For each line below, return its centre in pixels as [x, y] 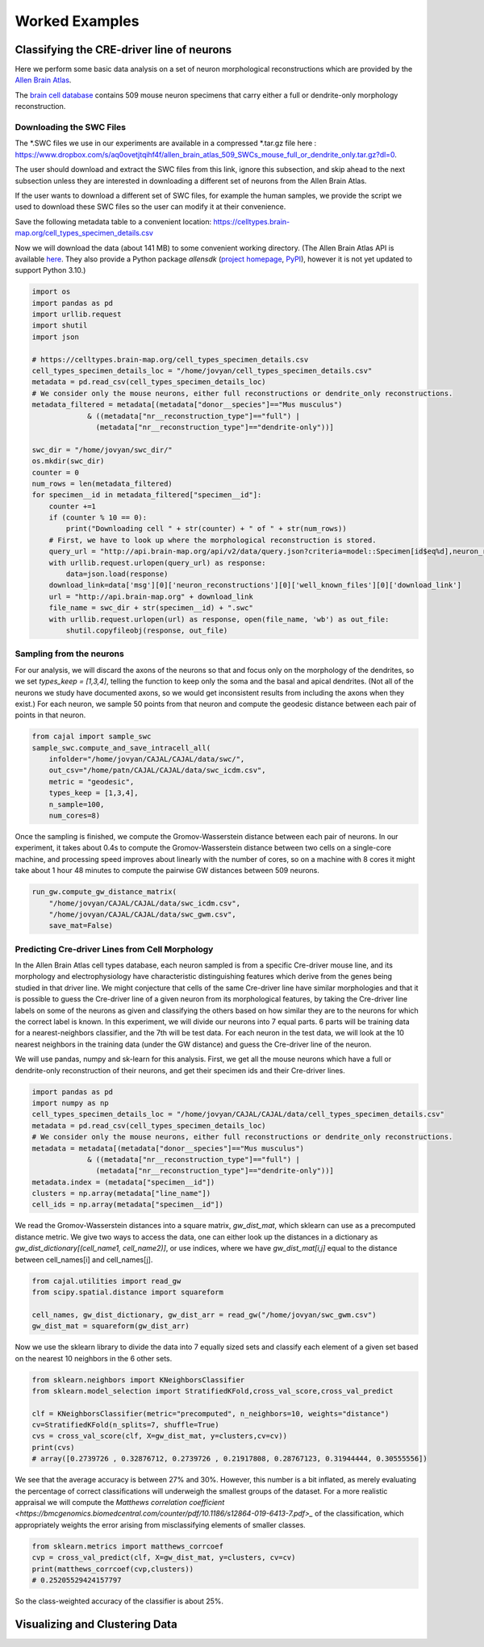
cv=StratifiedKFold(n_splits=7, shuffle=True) [125, 1425]
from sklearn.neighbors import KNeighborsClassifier [138, 1379]
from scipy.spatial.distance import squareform [127, 1292]
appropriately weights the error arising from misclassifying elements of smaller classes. [160, 1524]
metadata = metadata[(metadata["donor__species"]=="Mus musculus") [168, 1148]
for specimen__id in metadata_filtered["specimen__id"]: [147, 495]
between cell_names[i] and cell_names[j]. [84, 1260]
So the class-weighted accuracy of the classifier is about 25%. [119, 1601]
